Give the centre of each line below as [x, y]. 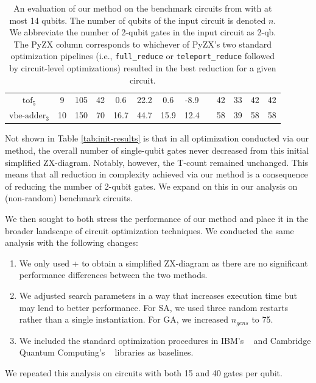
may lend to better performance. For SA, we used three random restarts [154, 307]
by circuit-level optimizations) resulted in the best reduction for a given [143, 68]
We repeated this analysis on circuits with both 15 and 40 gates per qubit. [144, 372]
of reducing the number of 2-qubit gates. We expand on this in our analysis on [151, 186]
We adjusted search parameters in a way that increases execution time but [158, 295]
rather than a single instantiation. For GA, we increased [124, 319]
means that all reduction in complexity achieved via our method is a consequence [156, 174]
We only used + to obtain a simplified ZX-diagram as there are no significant [163, 263]
